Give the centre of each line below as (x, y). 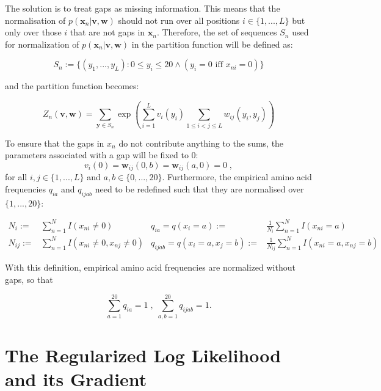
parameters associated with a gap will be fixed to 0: (102, 155)
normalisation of (35, 20)
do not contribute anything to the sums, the (201, 143)
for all (16, 177)
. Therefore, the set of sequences (217, 32)
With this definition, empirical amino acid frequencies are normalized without (150, 267)
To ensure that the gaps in (55, 143)
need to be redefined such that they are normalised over (199, 188)
